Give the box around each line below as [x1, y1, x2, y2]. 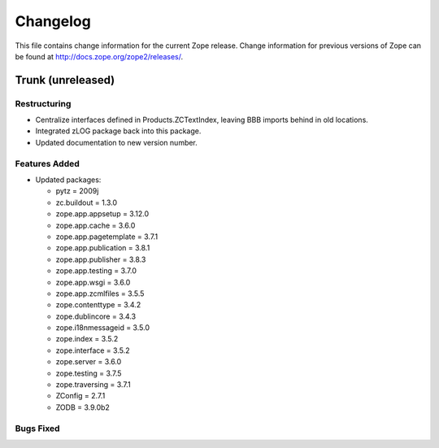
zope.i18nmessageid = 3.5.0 [55, 323, 150, 333]
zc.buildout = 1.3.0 [55, 198, 118, 207]
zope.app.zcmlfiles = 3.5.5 [55, 289, 145, 298]
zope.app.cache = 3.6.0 [55, 220, 136, 230]
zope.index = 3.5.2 [55, 334, 119, 344]
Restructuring [15, 98, 72, 109]
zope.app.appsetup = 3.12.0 [55, 209, 150, 219]
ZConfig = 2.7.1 [55, 391, 106, 401]
